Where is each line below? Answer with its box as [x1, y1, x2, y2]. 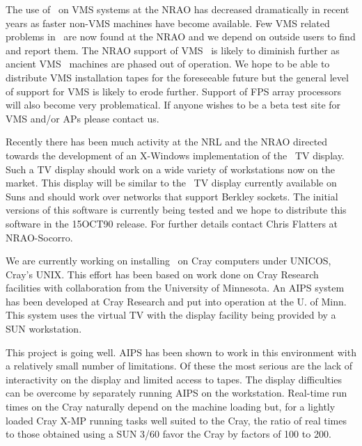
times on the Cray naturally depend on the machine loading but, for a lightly [6, 399, 336, 414]
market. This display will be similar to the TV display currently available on [6, 175, 337, 190]
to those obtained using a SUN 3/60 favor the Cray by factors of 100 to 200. [6, 427, 331, 441]
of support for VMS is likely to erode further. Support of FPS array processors [6, 83, 341, 98]
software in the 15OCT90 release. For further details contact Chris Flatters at [6, 216, 338, 230]
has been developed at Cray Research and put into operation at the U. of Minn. [6, 294, 347, 308]
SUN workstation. [6, 321, 82, 336]
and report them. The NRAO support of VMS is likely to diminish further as [6, 42, 340, 57]
